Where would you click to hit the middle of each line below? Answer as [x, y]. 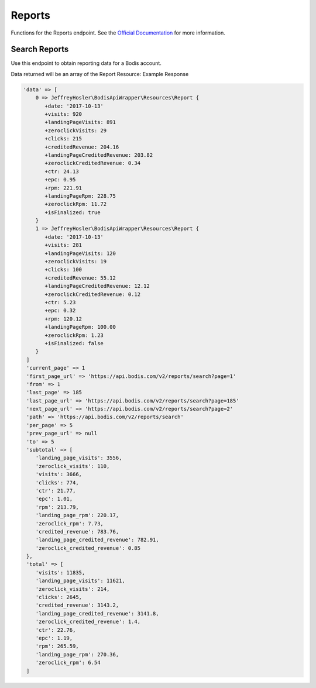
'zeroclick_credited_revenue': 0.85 [88, 548]
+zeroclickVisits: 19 [76, 262]
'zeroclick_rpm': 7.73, [69, 523]
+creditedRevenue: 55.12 [80, 278]
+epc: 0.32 [60, 311]
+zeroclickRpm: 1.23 [74, 335]
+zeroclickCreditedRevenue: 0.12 [92, 294]
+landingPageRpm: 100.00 [80, 327]
